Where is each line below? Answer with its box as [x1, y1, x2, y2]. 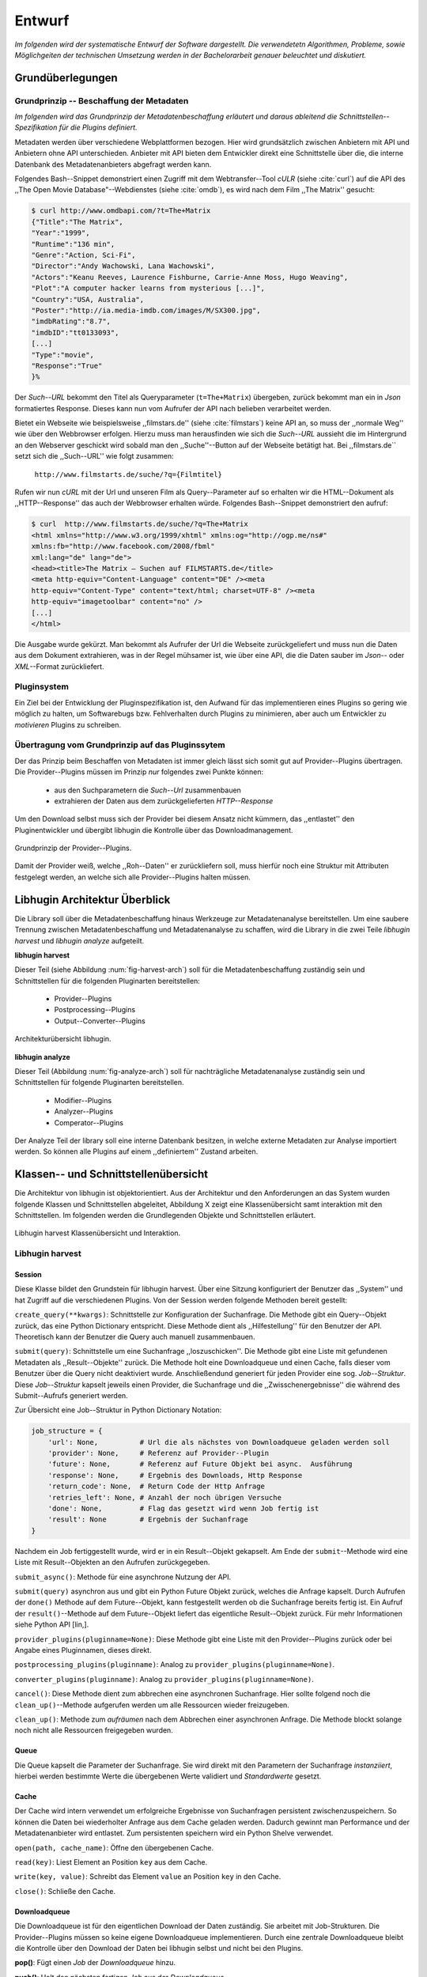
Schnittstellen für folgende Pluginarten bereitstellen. [14, 1078, 185, 1087]
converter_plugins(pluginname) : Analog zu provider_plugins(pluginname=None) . [14, 1674, 314, 1684]
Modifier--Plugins [54, 1095, 112, 1105]
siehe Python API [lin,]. [14, 1620, 89, 1629]
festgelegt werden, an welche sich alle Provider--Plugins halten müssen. [14, 872, 251, 882]
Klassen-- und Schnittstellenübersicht [14, 1167, 209, 1181]
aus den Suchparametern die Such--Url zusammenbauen [54, 785, 241, 795]
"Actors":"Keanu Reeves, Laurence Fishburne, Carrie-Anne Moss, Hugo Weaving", [31, 273, 349, 282]
